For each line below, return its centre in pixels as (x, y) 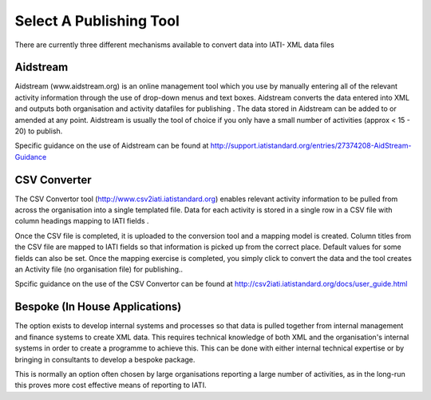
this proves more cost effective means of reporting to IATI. (111, 385)
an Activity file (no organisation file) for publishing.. (99, 269)
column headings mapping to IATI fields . (82, 221)
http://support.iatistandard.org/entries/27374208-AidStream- (311, 146)
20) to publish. (39, 131)
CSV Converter (53, 180)
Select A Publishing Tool (97, 21)
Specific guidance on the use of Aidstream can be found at (112, 146)
